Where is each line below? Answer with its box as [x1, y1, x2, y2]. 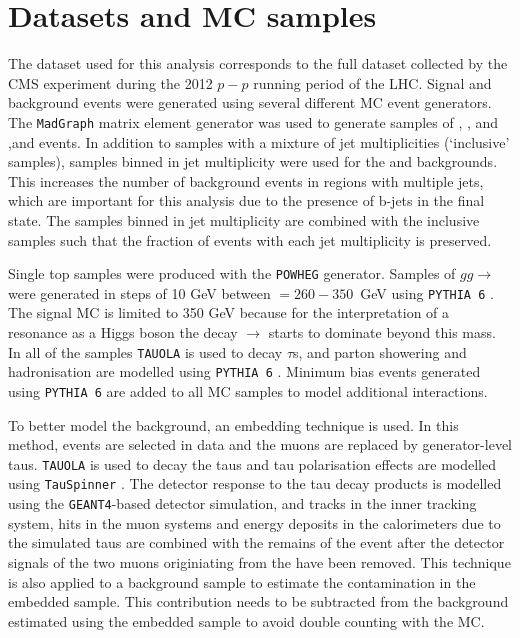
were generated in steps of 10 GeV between [8, 282, 271, 303]
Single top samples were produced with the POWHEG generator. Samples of [8, 263, 456, 284]
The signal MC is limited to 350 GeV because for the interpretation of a [8, 302, 450, 323]
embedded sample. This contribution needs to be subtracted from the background [8, 591, 509, 612]
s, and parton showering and [293, 341, 467, 362]
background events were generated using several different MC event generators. [8, 92, 492, 113]
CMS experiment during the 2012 [8, 72, 213, 93]
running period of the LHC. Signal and [253, 72, 492, 93]
